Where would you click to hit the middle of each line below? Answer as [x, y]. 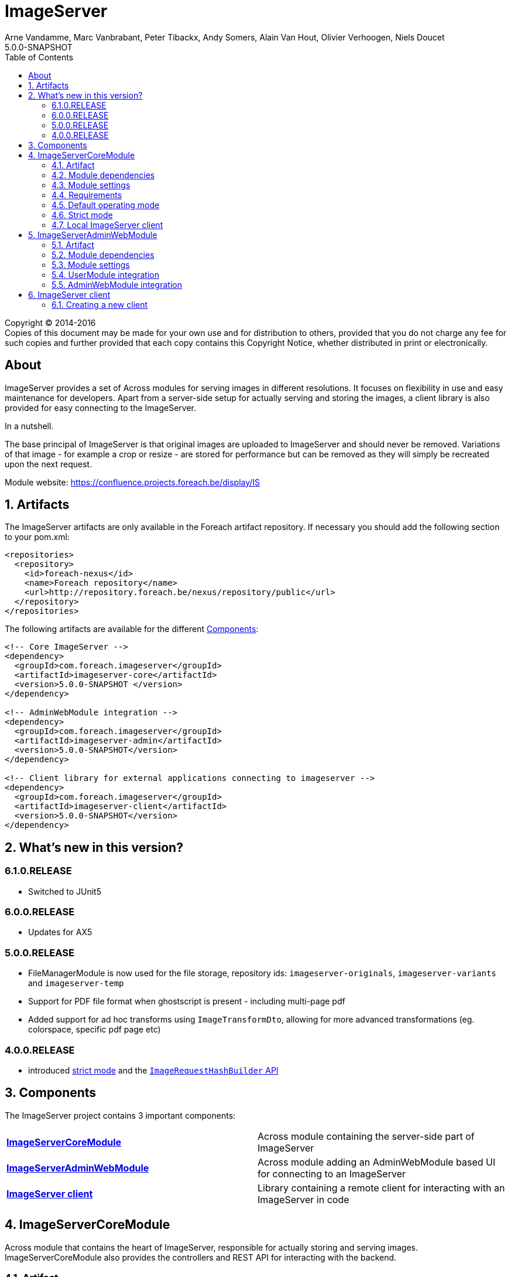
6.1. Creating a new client [100, 304]
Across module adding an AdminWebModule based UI [377, 1162]
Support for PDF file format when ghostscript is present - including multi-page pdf [187, 1001]
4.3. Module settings [91, 185]
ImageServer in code [303, 1199]
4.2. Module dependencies [103, 175]
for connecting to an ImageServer [332, 1174]
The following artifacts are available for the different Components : [132, 629]
